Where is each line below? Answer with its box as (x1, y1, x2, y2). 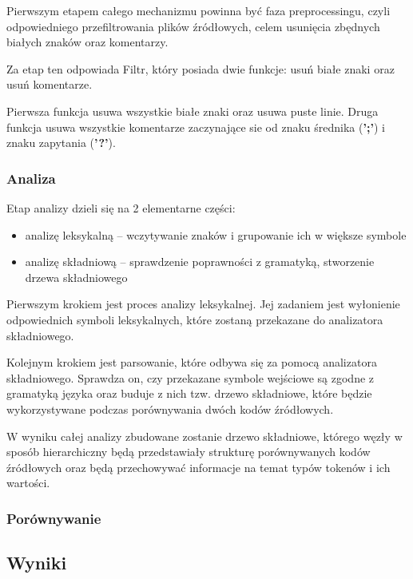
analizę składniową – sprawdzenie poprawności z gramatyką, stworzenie (25, 253, 375, 270)
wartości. (6, 474, 50, 491)
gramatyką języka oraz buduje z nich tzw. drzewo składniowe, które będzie (6, 385, 372, 402)
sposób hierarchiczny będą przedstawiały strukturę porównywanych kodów (6, 443, 371, 460)
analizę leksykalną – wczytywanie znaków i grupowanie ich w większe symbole (25, 226, 407, 243)
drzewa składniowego (25, 268, 128, 285)
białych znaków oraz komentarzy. (6, 34, 169, 50)
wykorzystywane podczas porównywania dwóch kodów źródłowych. (6, 400, 334, 417)
